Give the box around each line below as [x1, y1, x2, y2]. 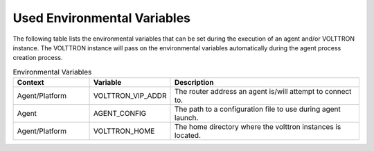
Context [17, 78, 44, 88]
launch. [174, 113, 199, 123]
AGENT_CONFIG [93, 109, 147, 119]
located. [174, 131, 201, 141]
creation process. [12, 54, 63, 62]
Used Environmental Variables [12, 10, 190, 26]
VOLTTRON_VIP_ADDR [93, 91, 167, 101]
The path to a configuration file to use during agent [174, 104, 341, 114]
